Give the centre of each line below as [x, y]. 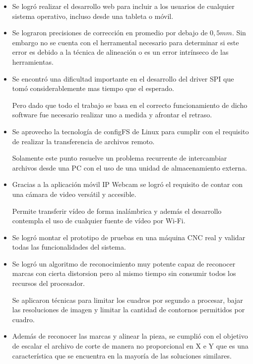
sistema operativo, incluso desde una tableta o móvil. [93, 16]
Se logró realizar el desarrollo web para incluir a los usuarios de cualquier [123, 6]
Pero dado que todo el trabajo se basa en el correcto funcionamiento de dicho [130, 105]
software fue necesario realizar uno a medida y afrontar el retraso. [112, 115]
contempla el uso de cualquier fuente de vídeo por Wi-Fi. [99, 221]
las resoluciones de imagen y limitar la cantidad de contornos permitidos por [128, 310]
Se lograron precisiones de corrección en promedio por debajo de [110, 33]
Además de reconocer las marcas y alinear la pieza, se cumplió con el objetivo [130, 336]
